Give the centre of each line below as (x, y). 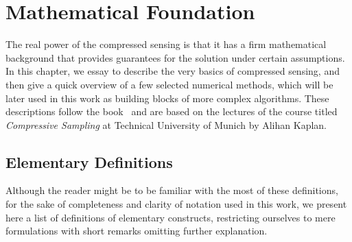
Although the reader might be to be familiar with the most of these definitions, (172, 190)
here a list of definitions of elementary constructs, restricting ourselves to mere (171, 217)
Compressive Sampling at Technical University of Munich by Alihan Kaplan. (166, 124)
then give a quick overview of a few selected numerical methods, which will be (169, 84)
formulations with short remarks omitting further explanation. (137, 231)
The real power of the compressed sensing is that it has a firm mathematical (166, 44)
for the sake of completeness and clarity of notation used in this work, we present (176, 204)
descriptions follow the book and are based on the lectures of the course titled (172, 111)
